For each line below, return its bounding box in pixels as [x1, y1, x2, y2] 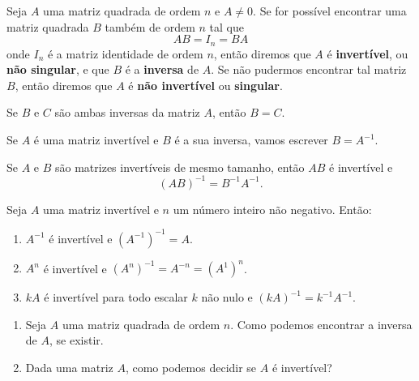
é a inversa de [125, 61, 199, 78]
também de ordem [105, 18, 195, 35]
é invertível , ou [327, 45, 408, 62]
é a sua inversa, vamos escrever [174, 131, 328, 148]
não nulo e [201, 289, 253, 306]
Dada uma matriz [25, 359, 113, 376]
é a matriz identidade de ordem [47, 45, 203, 62]
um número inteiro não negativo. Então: [173, 200, 372, 217]
